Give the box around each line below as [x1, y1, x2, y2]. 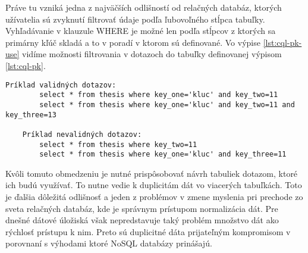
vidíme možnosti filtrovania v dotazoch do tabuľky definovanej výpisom [22, 48, 282, 60]
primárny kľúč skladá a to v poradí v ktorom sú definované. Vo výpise [5, 36, 260, 48]
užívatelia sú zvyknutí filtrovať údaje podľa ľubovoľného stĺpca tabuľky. [5, 13, 265, 25]
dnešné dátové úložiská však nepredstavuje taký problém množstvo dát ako [5, 214, 279, 226]
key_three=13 [5, 110, 56, 119]
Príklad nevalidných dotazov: [22, 130, 142, 139]
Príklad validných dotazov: [5, 80, 117, 89]
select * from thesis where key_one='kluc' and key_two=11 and [39, 100, 295, 109]
